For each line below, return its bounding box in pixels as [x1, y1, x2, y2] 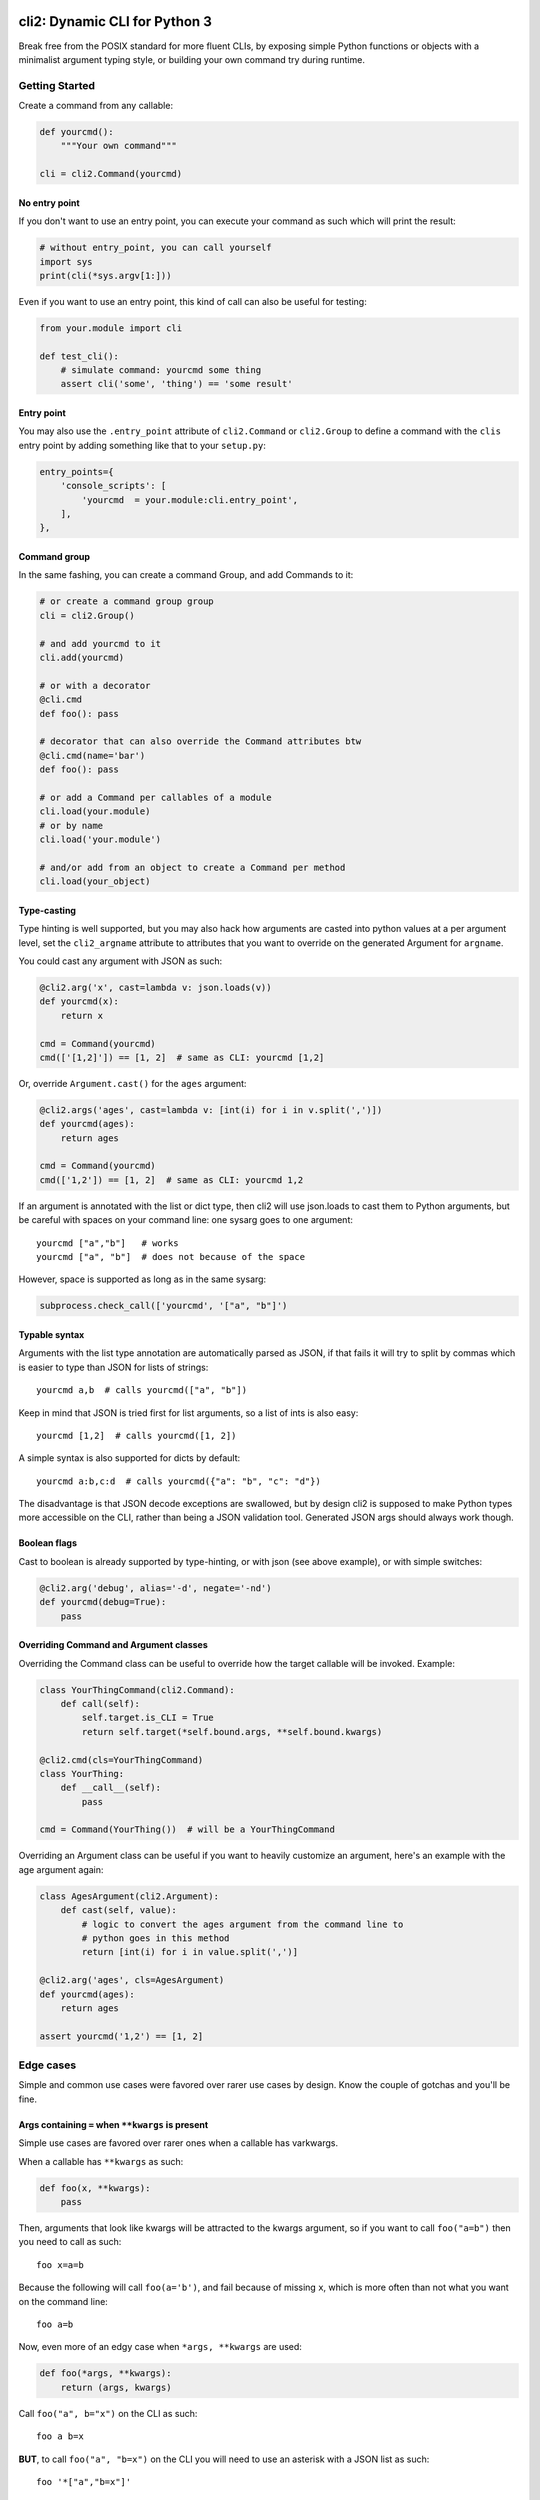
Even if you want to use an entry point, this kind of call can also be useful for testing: [18, 295, 367, 307]
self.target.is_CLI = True [81, 1712, 214, 1724]
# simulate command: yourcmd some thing [60, 365, 262, 376]
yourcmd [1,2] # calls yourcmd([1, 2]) [36, 1430, 237, 1441]
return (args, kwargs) [60, 2381, 172, 2393]
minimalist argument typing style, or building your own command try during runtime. [18, 53, 365, 65]
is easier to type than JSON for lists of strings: [18, 1361, 209, 1373]
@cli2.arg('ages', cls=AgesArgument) [39, 1975, 225, 1986]
